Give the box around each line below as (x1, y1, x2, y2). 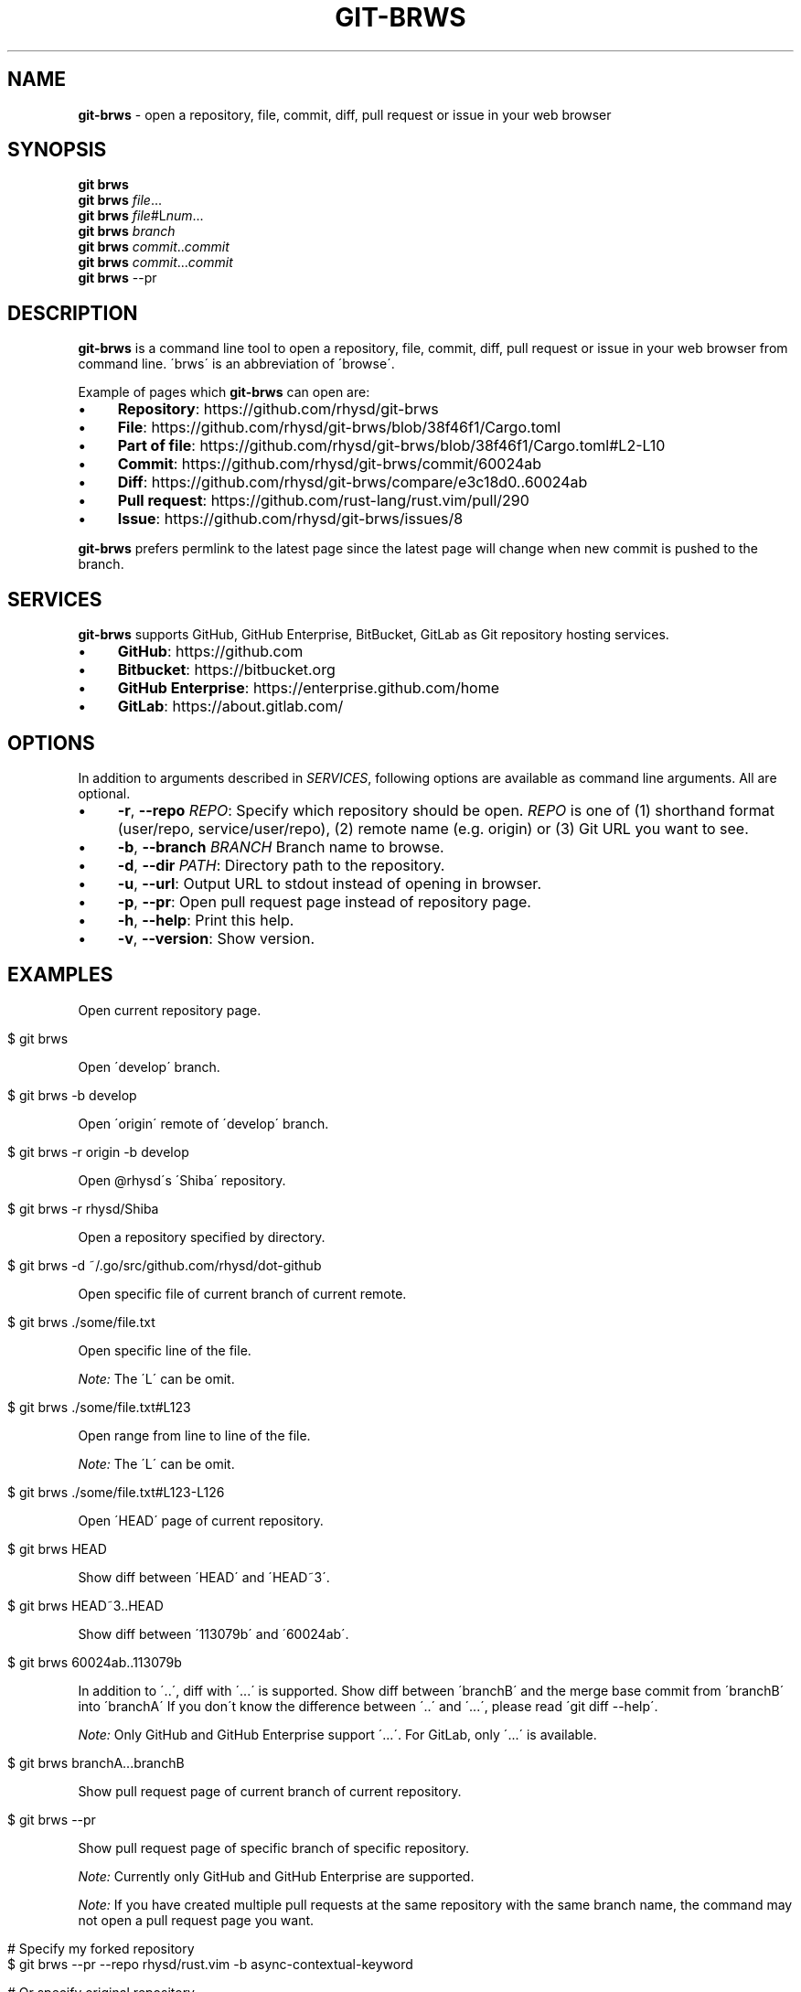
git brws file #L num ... (78, 208, 204, 224)
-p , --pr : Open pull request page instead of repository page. (117, 892, 531, 911)
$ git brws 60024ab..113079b (7, 1654, 182, 1670)
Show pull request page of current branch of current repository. (78, 1783, 462, 1799)
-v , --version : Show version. (117, 928, 315, 948)
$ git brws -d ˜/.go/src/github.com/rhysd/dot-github (7, 1257, 322, 1273)
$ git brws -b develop (7, 1087, 137, 1103)
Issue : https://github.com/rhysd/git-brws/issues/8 (117, 509, 464, 529)
